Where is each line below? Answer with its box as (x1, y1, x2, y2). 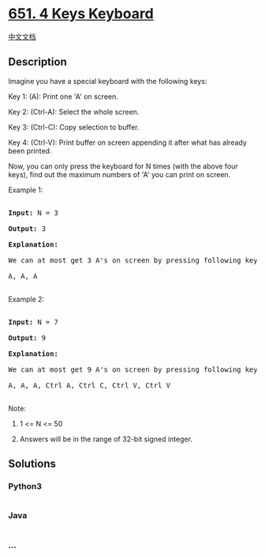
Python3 (8, 481, 42, 492)
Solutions (8, 457, 57, 471)
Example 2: (8, 294, 45, 304)
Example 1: (8, 185, 43, 195)
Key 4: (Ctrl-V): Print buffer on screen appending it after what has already (8, 138, 247, 147)
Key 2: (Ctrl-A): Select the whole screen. (8, 107, 140, 116)
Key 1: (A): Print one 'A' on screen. (8, 92, 118, 101)
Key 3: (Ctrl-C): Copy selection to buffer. (8, 122, 140, 131)
